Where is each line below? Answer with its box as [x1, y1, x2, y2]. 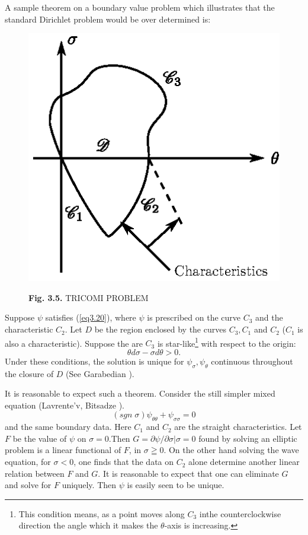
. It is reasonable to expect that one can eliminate [98, 467, 279, 479]
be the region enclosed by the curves [94, 323, 226, 335]
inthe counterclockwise [199, 507, 281, 520]
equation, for [5, 455, 51, 468]
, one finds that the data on [73, 455, 174, 468]
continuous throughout [211, 354, 293, 367]
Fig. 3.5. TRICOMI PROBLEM [28, 291, 149, 303]
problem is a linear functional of [5, 444, 121, 456]
